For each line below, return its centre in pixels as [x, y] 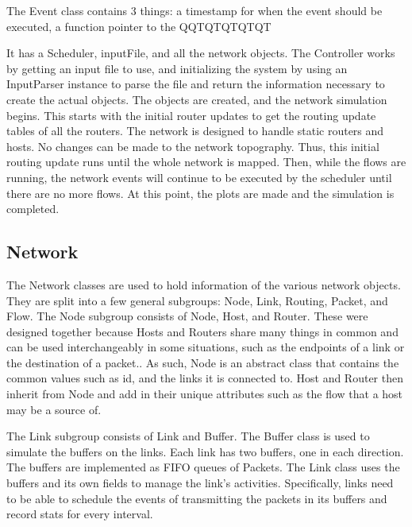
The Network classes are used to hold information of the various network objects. [204, 284]
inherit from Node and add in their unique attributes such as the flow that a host [205, 394]
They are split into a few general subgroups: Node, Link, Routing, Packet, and [197, 300]
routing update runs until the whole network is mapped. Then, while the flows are [206, 162]
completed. [33, 209]
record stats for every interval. [80, 514]
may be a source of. [54, 409]
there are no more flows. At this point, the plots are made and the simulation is [200, 193]
